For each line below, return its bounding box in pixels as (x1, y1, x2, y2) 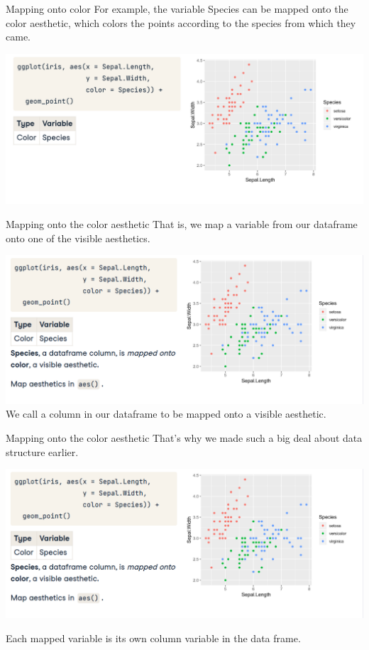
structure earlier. (6, 444, 79, 459)
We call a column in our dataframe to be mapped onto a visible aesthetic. (6, 406, 326, 421)
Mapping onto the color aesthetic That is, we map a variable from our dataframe (6, 217, 358, 232)
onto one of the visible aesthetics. (6, 230, 150, 245)
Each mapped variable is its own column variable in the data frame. (6, 630, 301, 645)
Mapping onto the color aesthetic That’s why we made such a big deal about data (6, 430, 363, 445)
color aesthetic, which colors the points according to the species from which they (6, 15, 356, 30)
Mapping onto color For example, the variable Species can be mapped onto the (6, 1, 348, 16)
